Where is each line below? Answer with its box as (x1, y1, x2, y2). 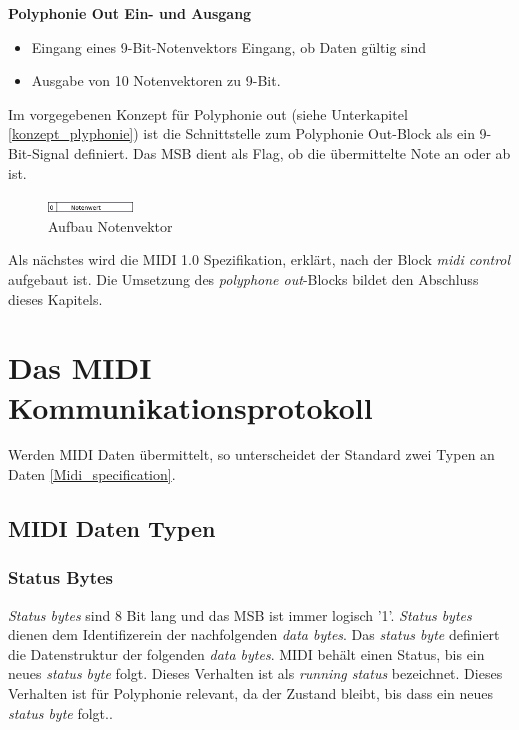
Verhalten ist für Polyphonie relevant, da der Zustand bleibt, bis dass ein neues (8, 683, 494, 703)
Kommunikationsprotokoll (8, 386, 373, 427)
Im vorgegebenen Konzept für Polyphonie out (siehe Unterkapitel (8, 103, 408, 124)
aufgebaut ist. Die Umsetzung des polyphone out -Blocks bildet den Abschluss (8, 268, 479, 289)
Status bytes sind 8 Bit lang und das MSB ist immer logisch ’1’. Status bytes (8, 604, 472, 625)
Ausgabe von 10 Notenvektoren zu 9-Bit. (31, 70, 281, 91)
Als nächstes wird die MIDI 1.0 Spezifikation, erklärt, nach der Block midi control (8, 249, 511, 270)
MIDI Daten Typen (8, 513, 216, 544)
